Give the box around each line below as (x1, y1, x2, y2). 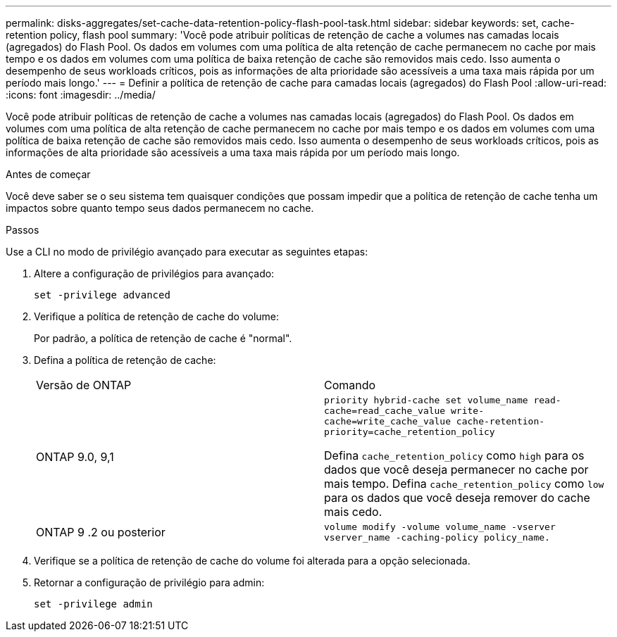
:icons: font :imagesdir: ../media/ (6, 89, 156, 101)
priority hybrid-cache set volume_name (324, 395, 528, 405)
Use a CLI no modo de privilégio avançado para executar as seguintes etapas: (6, 246, 368, 258)
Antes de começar (6, 168, 91, 180)
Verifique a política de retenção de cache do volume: (34, 310, 280, 322)
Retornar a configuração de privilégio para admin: (34, 576, 265, 588)
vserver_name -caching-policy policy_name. (324, 532, 550, 543)
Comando (324, 378, 376, 392)
